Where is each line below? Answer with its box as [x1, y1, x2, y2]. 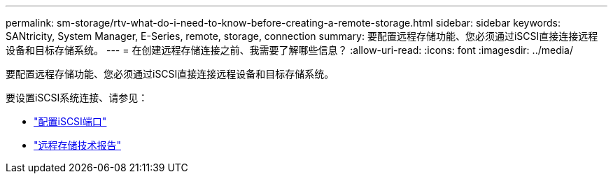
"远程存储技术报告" [34, 139, 122, 151]
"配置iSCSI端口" [34, 115, 107, 127]
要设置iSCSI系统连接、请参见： [6, 92, 148, 103]
